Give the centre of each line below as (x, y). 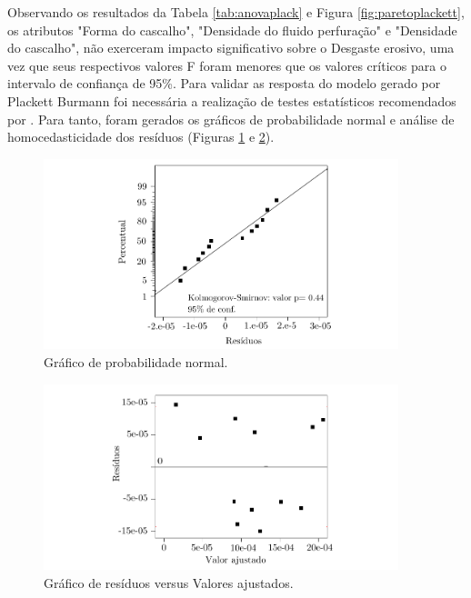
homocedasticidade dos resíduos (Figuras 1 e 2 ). (141, 137)
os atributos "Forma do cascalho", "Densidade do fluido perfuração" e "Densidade (232, 30)
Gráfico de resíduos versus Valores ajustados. (169, 582)
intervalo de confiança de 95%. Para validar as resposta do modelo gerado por (224, 83)
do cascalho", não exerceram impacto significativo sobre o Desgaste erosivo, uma (231, 48)
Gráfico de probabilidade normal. (136, 362)
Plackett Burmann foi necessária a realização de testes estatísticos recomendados (232, 100)
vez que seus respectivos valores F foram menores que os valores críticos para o (227, 65)
